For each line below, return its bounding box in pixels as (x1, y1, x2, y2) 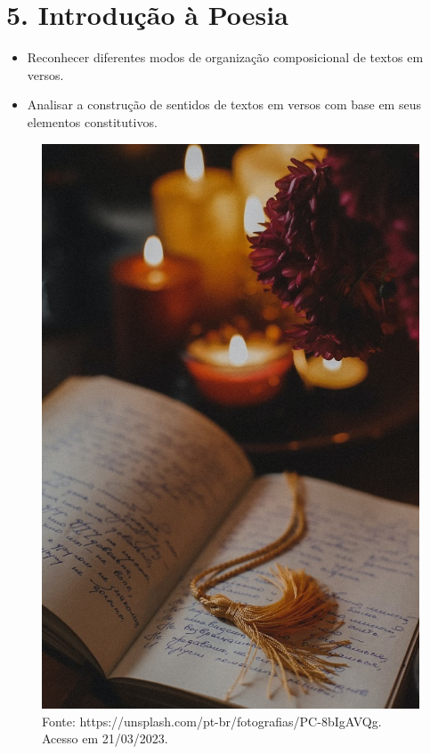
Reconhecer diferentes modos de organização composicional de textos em (27, 48, 424, 67)
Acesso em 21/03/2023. (42, 729, 168, 748)
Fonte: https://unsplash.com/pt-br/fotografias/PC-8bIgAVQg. (42, 711, 382, 730)
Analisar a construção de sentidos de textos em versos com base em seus (27, 95, 421, 114)
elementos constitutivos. (27, 112, 158, 131)
